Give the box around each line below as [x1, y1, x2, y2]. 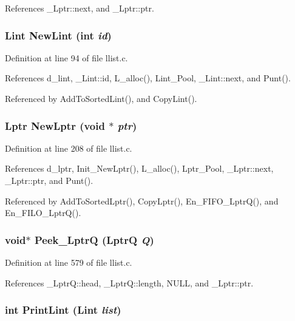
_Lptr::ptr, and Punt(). [5, 174, 93, 186]
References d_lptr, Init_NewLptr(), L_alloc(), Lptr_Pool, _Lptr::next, [5, 162, 274, 175]
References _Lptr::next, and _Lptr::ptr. [5, 2, 154, 14]
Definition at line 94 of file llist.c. [5, 51, 128, 64]
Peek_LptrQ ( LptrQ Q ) [34, 232, 154, 247]
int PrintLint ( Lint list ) [5, 302, 121, 317]
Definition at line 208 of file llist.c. [5, 141, 132, 154]
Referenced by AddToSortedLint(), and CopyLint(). [5, 92, 197, 104]
